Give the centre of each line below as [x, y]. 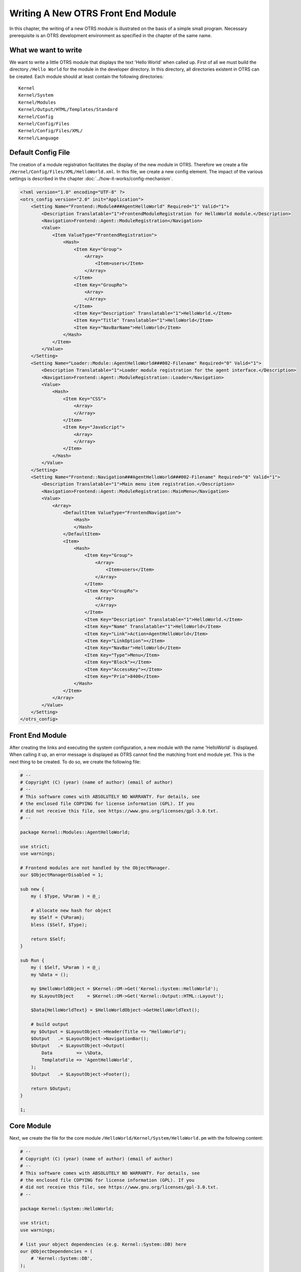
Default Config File [40, 152]
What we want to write [46, 50]
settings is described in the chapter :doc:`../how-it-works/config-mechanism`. [91, 179]
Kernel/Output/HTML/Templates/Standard [68, 110]
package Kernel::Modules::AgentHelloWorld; [75, 832]
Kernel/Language [39, 138]
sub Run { [32, 960]
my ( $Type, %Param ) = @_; [66, 896]
